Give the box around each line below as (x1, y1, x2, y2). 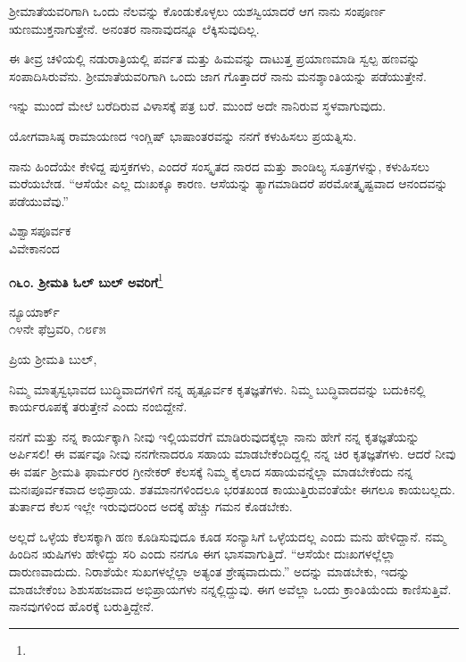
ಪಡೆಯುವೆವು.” (9, 191, 69, 210)
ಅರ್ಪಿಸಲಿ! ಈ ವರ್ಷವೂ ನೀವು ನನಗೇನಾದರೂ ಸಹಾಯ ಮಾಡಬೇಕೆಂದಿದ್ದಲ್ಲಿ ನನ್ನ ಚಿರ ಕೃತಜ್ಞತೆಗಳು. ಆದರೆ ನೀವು (9, 444, 456, 463)
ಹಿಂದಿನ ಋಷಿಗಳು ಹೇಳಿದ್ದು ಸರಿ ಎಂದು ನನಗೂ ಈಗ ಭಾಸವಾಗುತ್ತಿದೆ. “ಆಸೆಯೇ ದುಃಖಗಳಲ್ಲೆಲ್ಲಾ (9, 544, 395, 563)
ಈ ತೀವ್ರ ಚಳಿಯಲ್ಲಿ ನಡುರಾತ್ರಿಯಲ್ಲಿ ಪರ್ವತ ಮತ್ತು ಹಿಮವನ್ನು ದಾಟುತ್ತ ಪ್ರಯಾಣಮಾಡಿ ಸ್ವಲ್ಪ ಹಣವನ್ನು (9, 49, 420, 68)
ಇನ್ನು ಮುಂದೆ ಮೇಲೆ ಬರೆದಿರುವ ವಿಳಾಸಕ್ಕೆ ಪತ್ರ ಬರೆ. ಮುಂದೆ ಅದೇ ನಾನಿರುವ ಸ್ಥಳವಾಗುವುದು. (9, 96, 387, 115)
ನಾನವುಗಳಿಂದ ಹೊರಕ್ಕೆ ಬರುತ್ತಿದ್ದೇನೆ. (9, 597, 154, 616)
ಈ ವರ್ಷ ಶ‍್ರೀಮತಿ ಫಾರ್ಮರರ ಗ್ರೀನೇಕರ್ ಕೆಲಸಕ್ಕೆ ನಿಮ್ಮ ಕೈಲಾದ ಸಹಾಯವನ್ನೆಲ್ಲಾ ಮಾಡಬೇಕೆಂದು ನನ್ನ (9, 461, 413, 480)
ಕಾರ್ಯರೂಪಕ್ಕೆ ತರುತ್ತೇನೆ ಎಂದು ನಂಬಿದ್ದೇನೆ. (9, 397, 187, 416)
